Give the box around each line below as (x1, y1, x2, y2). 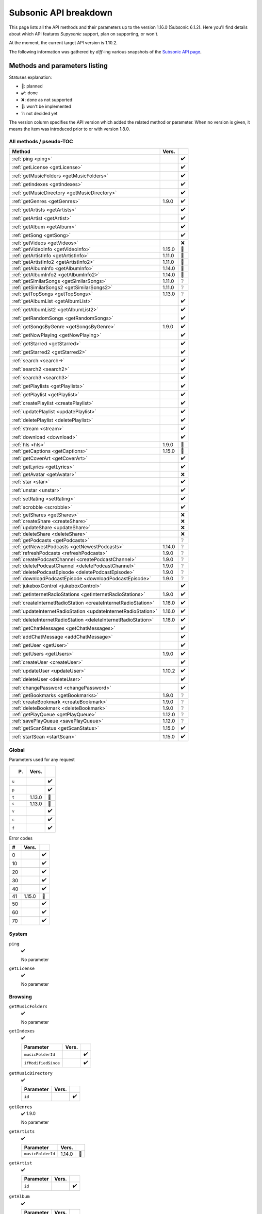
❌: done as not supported (21, 97, 73, 102)
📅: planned (21, 83, 43, 89)
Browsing (9, 993, 32, 1000)
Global (9, 746, 25, 753)
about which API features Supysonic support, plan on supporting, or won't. (9, 31, 159, 36)
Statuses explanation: (9, 74, 52, 80)
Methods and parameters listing (9, 61, 108, 70)
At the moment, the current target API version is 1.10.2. (9, 40, 118, 46)
